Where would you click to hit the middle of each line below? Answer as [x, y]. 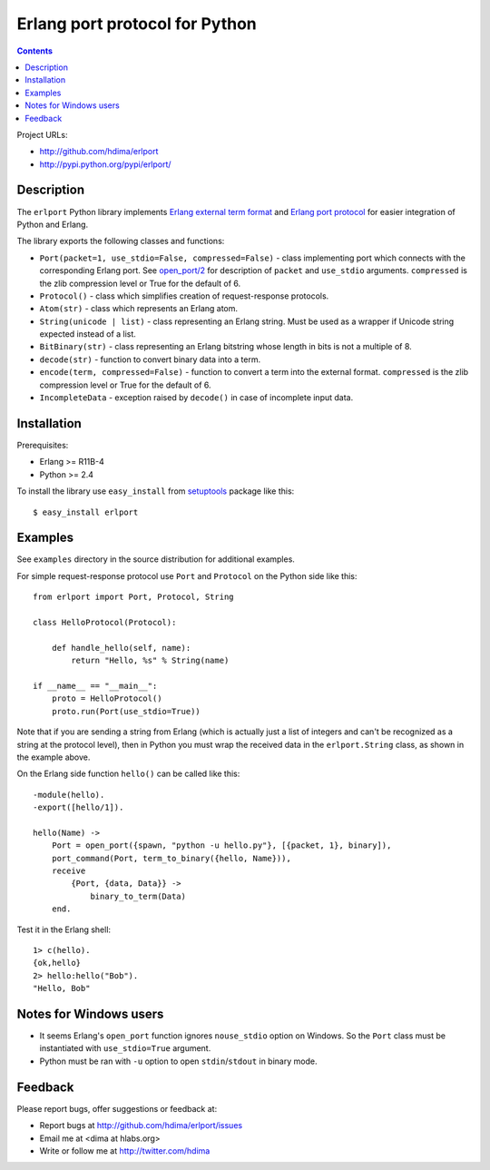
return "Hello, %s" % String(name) [150, 661]
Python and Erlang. [53, 224]
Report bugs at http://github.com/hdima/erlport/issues [141, 1126]
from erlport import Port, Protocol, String [134, 597]
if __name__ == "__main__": [95, 686]
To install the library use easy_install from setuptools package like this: [156, 491]
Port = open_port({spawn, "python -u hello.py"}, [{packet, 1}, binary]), [221, 846]
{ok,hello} [57, 963]
